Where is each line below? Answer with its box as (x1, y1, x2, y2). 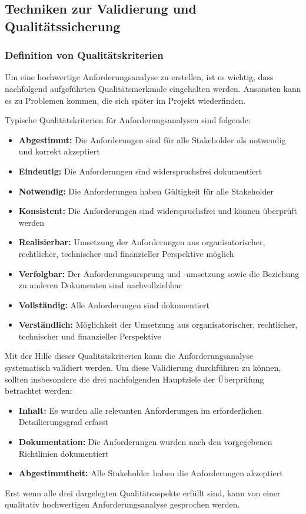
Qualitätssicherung (5, 17, 121, 35)
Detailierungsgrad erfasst (18, 416, 109, 428)
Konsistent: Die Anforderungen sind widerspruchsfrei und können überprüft (18, 205, 297, 217)
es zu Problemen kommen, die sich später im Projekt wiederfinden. (5, 94, 246, 106)
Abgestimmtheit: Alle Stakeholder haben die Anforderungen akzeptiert (18, 467, 283, 479)
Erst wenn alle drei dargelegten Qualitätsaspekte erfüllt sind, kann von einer (5, 486, 281, 499)
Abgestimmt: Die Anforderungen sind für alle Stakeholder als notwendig (18, 133, 286, 146)
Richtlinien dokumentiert (18, 447, 109, 459)
